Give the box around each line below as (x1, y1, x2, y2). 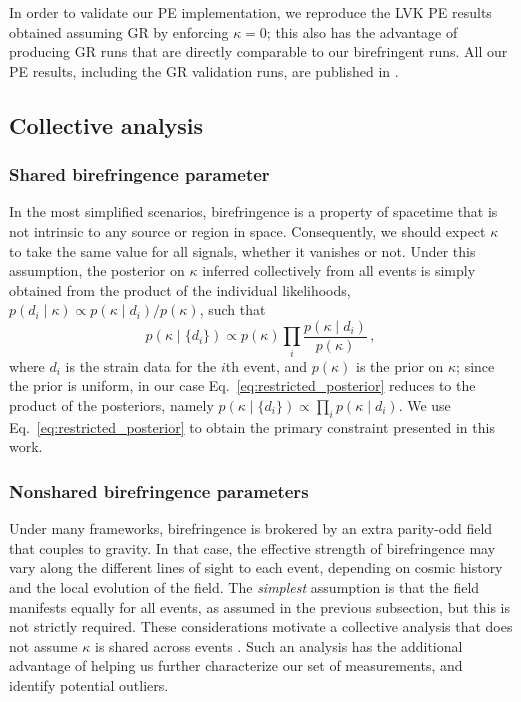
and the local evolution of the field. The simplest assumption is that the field (9, 576, 480, 597)
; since (456, 355, 495, 376)
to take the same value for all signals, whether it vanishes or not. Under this (9, 240, 476, 261)
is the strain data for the (65, 355, 217, 376)
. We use (398, 394, 451, 415)
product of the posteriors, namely (9, 394, 214, 415)
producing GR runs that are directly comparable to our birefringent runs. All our (9, 41, 508, 62)
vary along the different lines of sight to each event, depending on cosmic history (9, 557, 503, 578)
